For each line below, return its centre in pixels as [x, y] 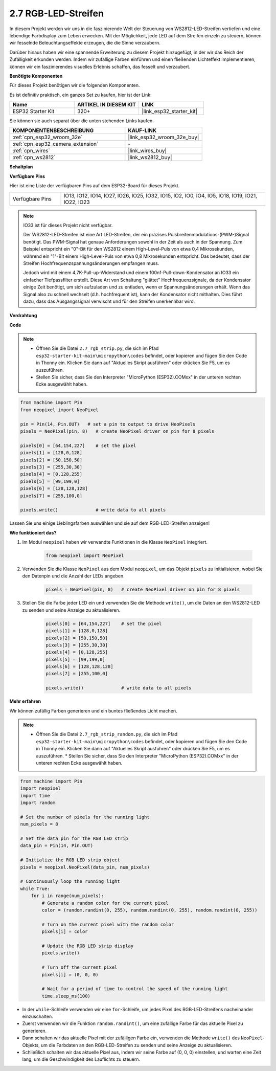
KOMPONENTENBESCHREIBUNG [53, 130]
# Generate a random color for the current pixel [105, 903]
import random [38, 803]
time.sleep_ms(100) [66, 996]
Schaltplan [21, 167]
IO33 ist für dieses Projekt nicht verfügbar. [68, 226]
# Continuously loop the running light [70, 882]
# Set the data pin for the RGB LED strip [74, 839]
